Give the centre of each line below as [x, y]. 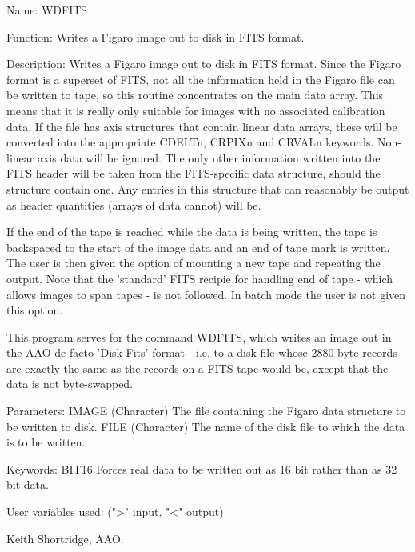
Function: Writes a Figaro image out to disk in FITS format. [156, 36]
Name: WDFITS [47, 10]
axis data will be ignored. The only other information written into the [209, 157]
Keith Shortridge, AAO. [65, 538]
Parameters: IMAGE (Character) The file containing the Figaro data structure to [206, 411]
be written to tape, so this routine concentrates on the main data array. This [195, 95]
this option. [35, 310]
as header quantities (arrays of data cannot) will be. [134, 204]
